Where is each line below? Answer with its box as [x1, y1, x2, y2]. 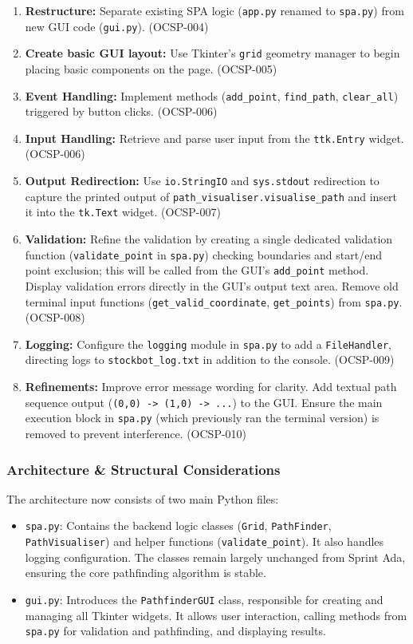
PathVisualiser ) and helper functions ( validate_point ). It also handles [25, 533, 384, 550]
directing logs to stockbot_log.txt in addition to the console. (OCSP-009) [25, 351, 395, 368]
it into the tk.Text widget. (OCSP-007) [25, 203, 221, 220]
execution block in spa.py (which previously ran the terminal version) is [25, 409, 380, 426]
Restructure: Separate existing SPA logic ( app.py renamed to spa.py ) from [25, 2, 404, 18]
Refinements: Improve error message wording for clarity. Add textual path [25, 378, 397, 395]
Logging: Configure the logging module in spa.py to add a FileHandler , [25, 335, 391, 352]
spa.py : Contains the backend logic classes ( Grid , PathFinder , [25, 517, 332, 534]
